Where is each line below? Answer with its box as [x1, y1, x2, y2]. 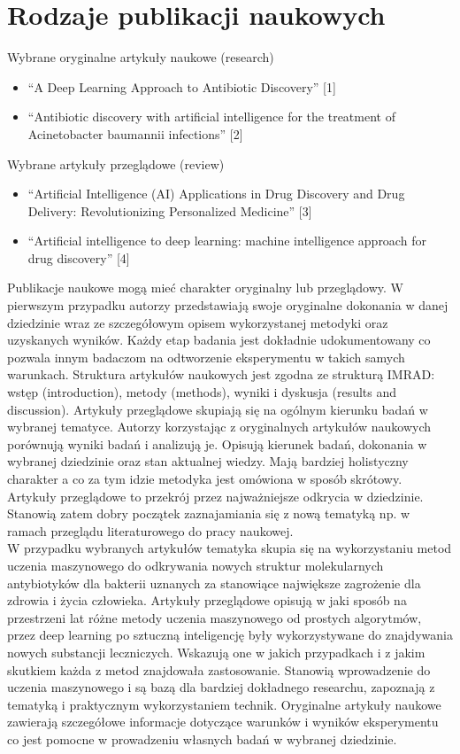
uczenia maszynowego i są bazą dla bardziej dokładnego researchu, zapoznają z [7, 678, 435, 696]
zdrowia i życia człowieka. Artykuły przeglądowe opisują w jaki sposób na [7, 591, 407, 610]
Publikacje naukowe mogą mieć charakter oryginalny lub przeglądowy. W [7, 278, 403, 297]
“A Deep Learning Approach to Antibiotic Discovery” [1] [27, 77, 336, 96]
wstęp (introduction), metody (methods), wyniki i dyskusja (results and [7, 383, 397, 401]
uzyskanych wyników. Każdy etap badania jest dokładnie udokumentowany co [7, 330, 431, 349]
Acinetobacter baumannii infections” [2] [27, 124, 243, 143]
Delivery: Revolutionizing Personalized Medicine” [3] [27, 201, 312, 220]
